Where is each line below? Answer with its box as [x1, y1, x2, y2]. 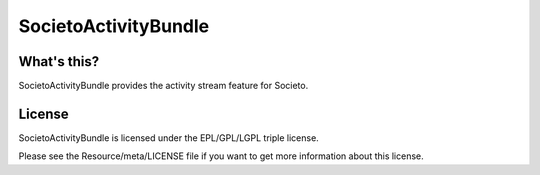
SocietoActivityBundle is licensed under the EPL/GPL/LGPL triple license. [18, 131, 319, 144]
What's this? [18, 53, 100, 70]
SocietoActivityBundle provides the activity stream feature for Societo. [18, 80, 309, 92]
